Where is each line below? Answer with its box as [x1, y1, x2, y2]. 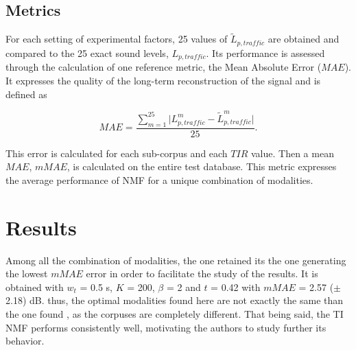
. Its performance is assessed [206, 45, 325, 60]
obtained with [5, 279, 64, 294]
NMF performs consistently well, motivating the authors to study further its [5, 320, 327, 334]
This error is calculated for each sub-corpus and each [5, 145, 228, 160]
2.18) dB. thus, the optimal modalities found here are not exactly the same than [5, 293, 344, 307]
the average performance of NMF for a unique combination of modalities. [5, 172, 313, 187]
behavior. [5, 334, 45, 348]
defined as [5, 86, 47, 101]
